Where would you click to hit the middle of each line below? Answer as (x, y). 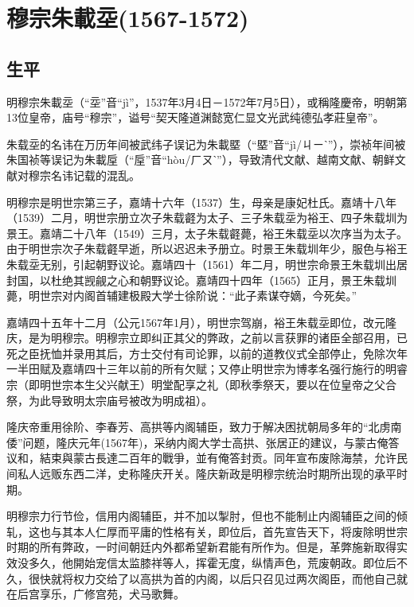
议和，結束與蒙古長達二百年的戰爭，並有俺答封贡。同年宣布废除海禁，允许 (201, 458)
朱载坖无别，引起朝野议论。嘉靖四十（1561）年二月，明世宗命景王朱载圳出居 (207, 264)
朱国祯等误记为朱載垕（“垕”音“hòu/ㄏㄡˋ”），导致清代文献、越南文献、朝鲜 (201, 160)
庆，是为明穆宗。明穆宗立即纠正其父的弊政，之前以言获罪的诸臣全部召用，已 (207, 338)
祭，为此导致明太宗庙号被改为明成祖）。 (109, 400)
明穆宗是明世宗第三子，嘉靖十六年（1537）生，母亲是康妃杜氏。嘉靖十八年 (201, 202)
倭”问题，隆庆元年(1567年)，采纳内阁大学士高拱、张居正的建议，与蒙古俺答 (203, 442)
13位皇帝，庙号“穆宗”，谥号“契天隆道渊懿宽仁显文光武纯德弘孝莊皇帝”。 (195, 117)
